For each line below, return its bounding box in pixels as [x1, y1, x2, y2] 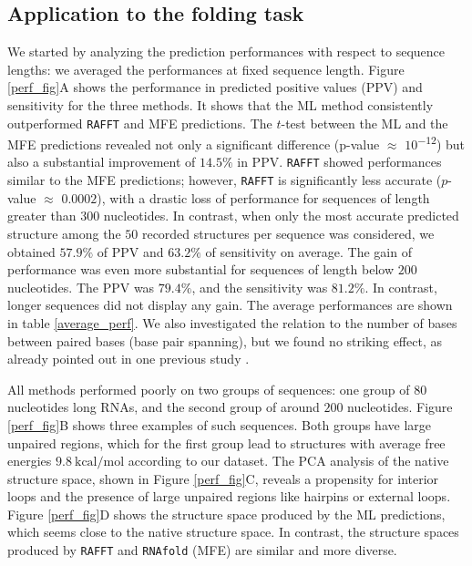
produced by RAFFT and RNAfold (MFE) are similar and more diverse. [7, 540, 397, 560]
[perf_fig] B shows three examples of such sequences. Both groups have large [7, 415, 431, 434]
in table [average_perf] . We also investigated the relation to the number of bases [7, 313, 457, 332]
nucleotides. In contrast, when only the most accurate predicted [103, 206, 459, 225]
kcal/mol [75, 456, 125, 469]
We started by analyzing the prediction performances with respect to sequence [7, 42, 445, 61]
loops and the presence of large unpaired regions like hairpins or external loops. [7, 487, 451, 506]
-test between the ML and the [281, 113, 448, 132]
